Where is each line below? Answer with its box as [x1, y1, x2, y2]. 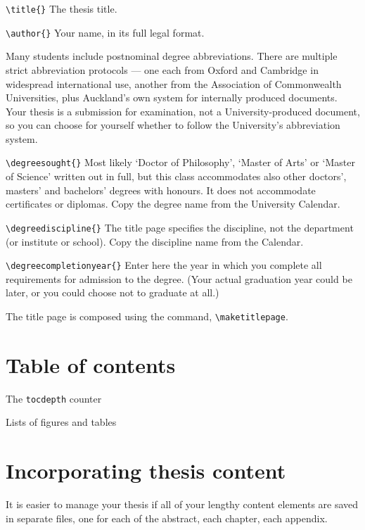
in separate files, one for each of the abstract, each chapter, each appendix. [6, 510, 328, 525]
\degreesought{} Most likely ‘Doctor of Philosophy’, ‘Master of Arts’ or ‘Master [6, 155, 355, 170]
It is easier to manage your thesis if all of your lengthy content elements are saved [6, 497, 359, 512]
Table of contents [6, 350, 176, 379]
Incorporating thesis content [6, 456, 286, 485]
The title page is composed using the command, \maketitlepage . [6, 309, 288, 323]
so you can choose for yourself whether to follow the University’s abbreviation [6, 118, 340, 132]
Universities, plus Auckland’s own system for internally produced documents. [6, 90, 338, 105]
